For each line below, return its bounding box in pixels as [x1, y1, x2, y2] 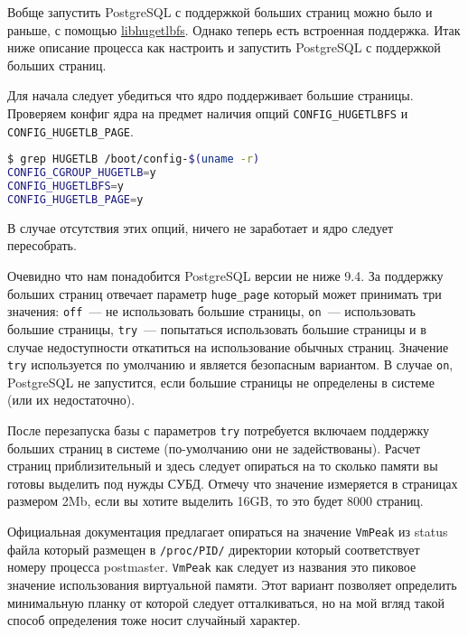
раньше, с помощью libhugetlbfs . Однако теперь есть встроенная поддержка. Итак [7, 20, 461, 39]
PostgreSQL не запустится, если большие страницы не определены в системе [7, 372, 435, 391]
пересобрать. [7, 236, 77, 255]
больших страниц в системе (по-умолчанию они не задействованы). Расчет [7, 438, 421, 457]
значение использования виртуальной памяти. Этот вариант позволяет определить [7, 574, 457, 593]
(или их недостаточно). [7, 390, 136, 409]
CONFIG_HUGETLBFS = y [7, 180, 124, 193]
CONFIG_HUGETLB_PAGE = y [7, 192, 144, 206]
